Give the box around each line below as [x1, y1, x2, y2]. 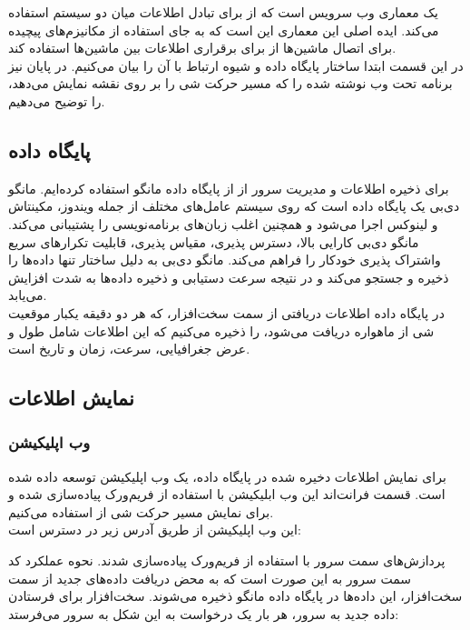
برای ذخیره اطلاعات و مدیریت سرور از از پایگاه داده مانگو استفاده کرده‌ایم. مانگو [8, 178, 449, 197]
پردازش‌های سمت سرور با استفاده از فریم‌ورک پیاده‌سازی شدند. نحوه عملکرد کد [8, 551, 446, 570]
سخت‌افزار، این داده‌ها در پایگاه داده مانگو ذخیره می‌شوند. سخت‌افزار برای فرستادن [8, 586, 463, 605]
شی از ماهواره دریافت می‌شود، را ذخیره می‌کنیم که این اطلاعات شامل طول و [8, 321, 435, 340]
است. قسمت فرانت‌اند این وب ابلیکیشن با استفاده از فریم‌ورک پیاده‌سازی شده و [8, 485, 446, 504]
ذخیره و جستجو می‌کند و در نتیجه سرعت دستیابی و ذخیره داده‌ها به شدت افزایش [8, 267, 449, 286]
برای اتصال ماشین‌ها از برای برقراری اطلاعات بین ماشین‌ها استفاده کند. [8, 38, 397, 57]
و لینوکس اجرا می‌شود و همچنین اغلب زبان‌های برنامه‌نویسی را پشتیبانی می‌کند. [8, 214, 438, 233]
